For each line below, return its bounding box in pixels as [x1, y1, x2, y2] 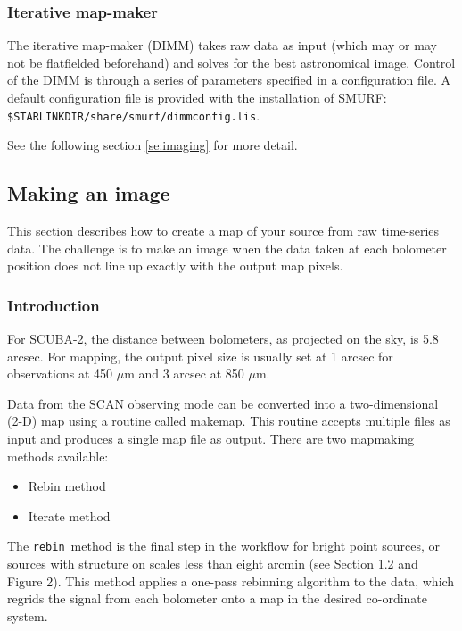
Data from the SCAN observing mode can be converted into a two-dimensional [7, 394, 439, 412]
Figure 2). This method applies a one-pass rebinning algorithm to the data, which [7, 571, 455, 590]
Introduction [7, 294, 100, 316]
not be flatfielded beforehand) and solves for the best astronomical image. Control [7, 53, 456, 71]
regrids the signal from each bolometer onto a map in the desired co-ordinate [7, 589, 428, 608]
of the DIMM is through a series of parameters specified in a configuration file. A [7, 71, 450, 89]
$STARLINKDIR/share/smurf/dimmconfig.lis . [7, 105, 260, 124]
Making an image [7, 179, 170, 207]
